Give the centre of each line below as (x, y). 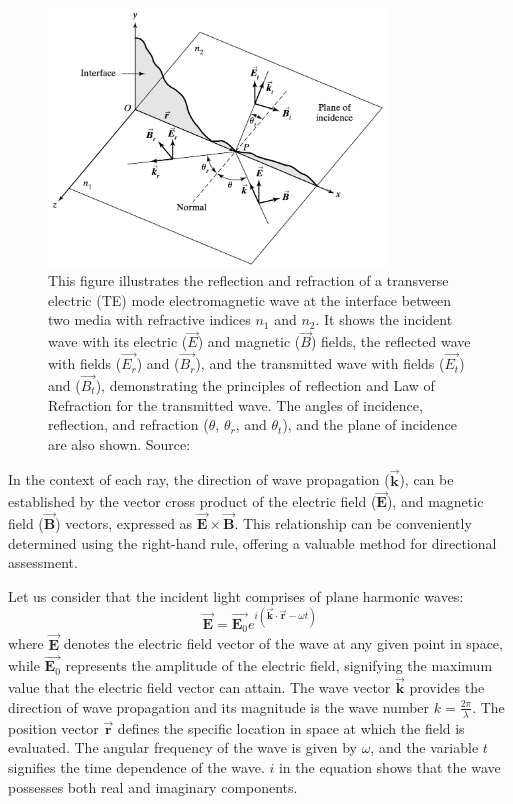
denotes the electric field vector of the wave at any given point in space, (283, 643)
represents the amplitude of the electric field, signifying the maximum (279, 665)
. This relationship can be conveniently (353, 523)
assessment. (43, 562)
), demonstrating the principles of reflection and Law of (265, 384)
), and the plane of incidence (369, 424)
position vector (53, 727)
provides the (447, 687)
